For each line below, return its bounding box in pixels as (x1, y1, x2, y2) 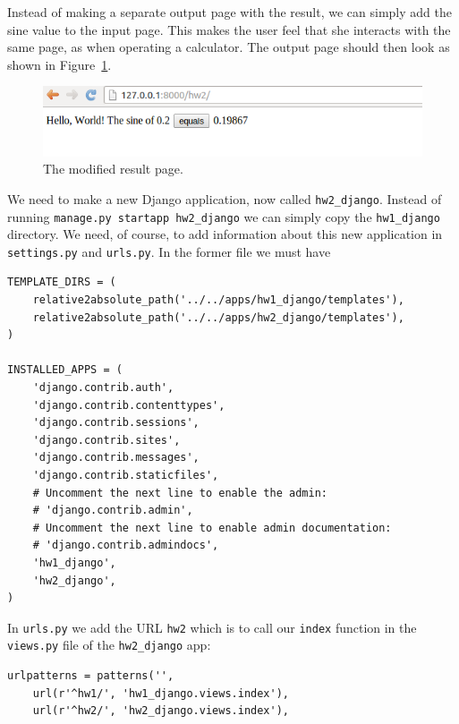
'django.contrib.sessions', (32, 416, 200, 430)
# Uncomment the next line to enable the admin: (32, 486, 327, 499)
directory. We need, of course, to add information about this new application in (7, 225, 443, 243)
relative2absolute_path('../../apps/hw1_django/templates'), (32, 294, 404, 307)
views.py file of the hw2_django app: (7, 635, 211, 654)
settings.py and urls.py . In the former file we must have (7, 242, 331, 260)
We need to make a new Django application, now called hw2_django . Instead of (7, 189, 442, 208)
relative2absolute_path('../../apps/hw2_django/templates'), (32, 311, 404, 324)
